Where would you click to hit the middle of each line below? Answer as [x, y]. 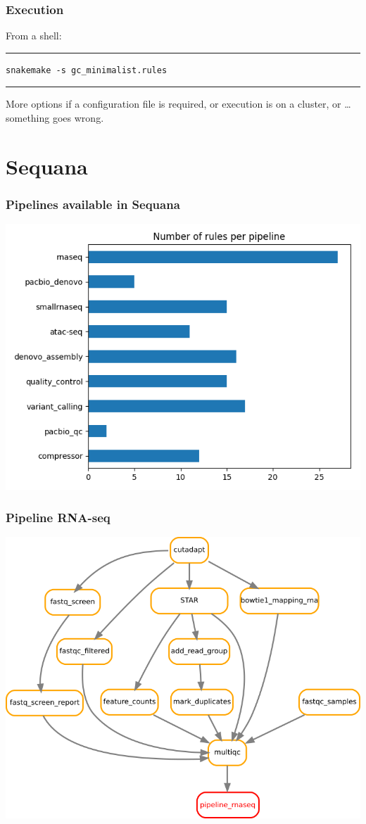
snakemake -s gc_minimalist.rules [87, 70]
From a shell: [34, 36]
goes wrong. [78, 118]
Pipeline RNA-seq [58, 517]
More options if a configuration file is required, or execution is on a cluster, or [173, 104]
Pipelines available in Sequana [93, 204]
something [28, 118]
